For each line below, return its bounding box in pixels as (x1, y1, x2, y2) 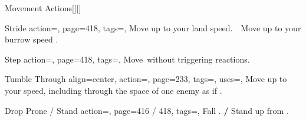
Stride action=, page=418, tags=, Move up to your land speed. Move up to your (5, 21, 301, 34)
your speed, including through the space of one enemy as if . (5, 84, 222, 96)
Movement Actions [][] (5, 2, 81, 14)
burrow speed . (5, 33, 58, 45)
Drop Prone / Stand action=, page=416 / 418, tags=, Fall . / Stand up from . (5, 104, 289, 116)
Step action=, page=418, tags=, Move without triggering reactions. (5, 53, 250, 65)
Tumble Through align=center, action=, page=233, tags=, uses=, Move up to (5, 73, 287, 85)
